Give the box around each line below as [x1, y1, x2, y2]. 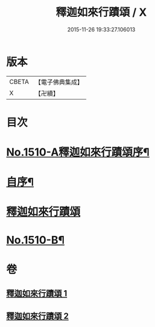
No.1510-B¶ [6, 233, 65, 247]
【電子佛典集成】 [34, 78, 83, 86]
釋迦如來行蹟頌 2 [6, 311, 69, 321]
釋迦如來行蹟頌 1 [6, 288, 68, 299]
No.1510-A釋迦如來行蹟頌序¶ [6, 145, 150, 159]
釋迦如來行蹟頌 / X [55, 5, 147, 19]
